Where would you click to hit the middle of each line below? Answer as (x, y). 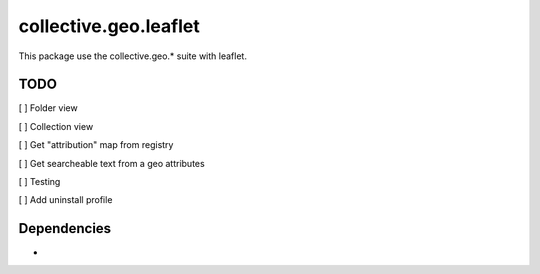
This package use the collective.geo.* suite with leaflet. (132, 56)
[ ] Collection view (56, 126)
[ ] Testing (39, 182)
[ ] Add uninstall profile (65, 200)
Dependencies (65, 228)
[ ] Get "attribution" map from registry (96, 145)
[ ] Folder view (48, 108)
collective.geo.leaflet (109, 26)
